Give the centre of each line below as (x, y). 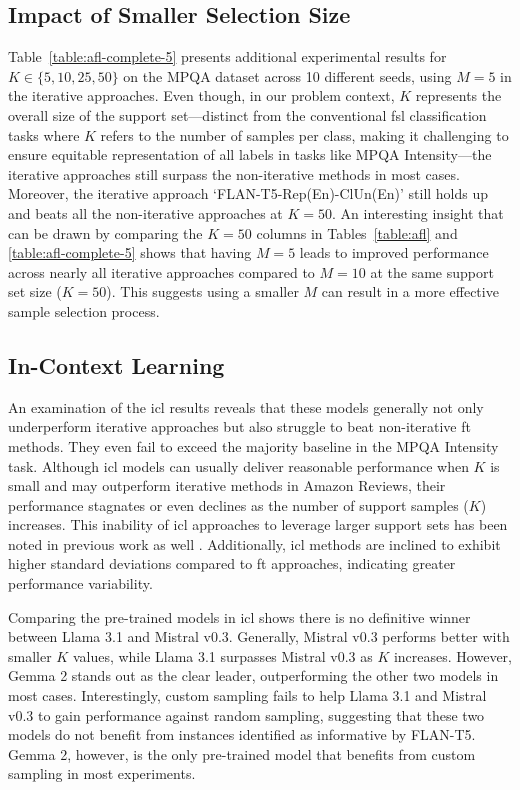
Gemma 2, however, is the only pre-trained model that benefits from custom (242, 753)
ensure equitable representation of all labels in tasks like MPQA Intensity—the (250, 154)
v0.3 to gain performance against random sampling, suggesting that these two (246, 714)
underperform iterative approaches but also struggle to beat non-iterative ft (239, 426)
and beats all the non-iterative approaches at (145, 212)
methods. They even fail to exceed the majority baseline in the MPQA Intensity (253, 445)
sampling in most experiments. (102, 773)
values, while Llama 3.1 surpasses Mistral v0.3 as (222, 655)
